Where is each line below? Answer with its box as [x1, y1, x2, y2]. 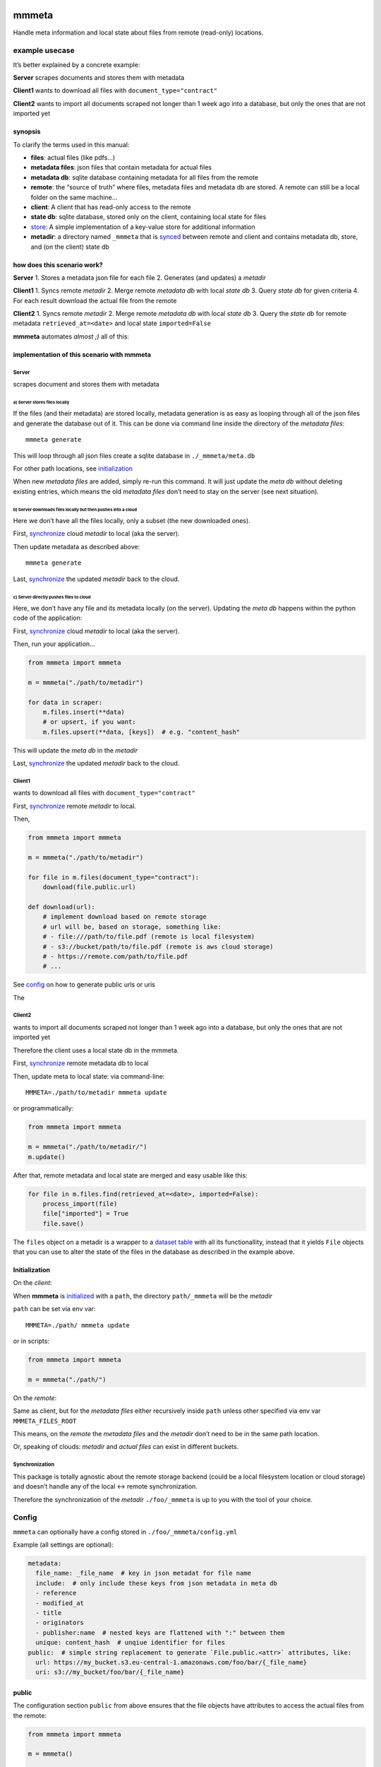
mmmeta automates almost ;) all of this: [13, 332, 130, 341]
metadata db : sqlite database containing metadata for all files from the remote [30, 173, 259, 182]
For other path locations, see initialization [13, 464, 133, 473]
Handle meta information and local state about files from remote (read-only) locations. [13, 28, 264, 37]
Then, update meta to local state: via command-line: [13, 1072, 165, 1081]
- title [35, 1609, 62, 1616]
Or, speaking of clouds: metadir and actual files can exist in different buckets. [13, 1443, 239, 1451]
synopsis [13, 127, 41, 136]
